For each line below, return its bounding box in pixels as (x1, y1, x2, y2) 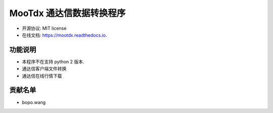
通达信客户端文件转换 (22, 66, 67, 72)
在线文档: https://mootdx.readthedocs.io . (22, 32, 107, 38)
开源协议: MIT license (22, 25, 67, 31)
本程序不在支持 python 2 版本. (22, 59, 84, 65)
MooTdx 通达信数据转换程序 (9, 8, 126, 19)
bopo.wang (22, 99, 46, 105)
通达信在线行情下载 (22, 73, 62, 79)
